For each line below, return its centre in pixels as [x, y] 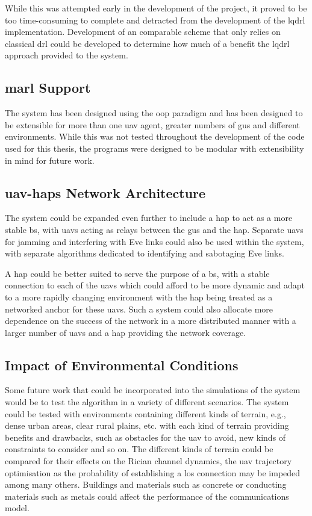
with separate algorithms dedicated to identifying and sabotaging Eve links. [145, 253]
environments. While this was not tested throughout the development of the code [155, 136]
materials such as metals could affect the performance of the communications [147, 496]
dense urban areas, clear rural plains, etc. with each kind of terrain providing [147, 425]
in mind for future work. [50, 160]
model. [17, 508]
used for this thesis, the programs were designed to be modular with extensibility [154, 148]
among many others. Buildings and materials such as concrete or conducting [146, 484]
